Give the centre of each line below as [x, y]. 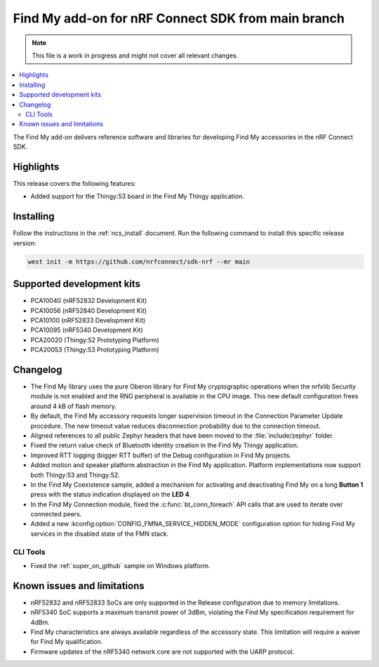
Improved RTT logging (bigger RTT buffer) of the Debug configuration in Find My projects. [161, 455]
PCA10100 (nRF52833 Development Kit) [88, 320]
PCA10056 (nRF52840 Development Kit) [89, 310]
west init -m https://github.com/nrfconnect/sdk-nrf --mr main [139, 262]
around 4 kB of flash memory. [74, 406]
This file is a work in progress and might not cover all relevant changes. [135, 55]
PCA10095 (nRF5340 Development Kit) [87, 330]
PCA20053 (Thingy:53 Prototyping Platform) [95, 350]
